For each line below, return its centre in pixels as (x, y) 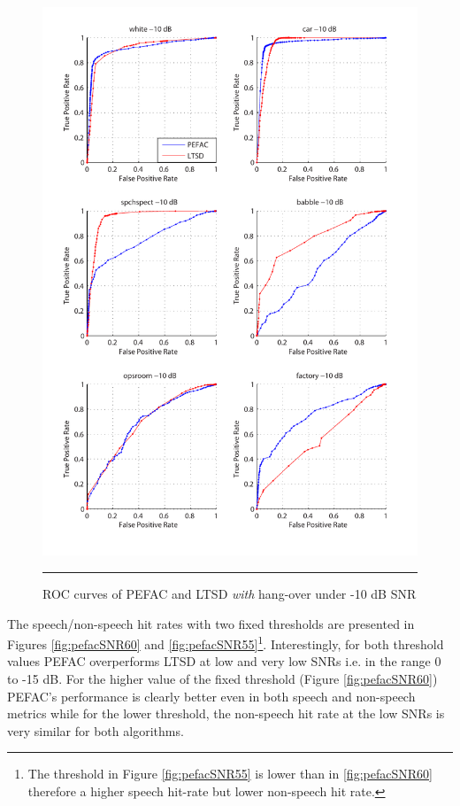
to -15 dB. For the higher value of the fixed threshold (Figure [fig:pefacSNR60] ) (222, 678)
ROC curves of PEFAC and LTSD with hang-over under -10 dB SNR (230, 593)
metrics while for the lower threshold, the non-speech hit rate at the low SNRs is (226, 713)
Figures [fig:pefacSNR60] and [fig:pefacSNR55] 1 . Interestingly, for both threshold (226, 643)
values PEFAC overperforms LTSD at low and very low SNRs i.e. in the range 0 (224, 661)
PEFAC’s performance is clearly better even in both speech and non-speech (211, 696)
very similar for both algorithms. (96, 730)
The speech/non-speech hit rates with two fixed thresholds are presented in (211, 623)
